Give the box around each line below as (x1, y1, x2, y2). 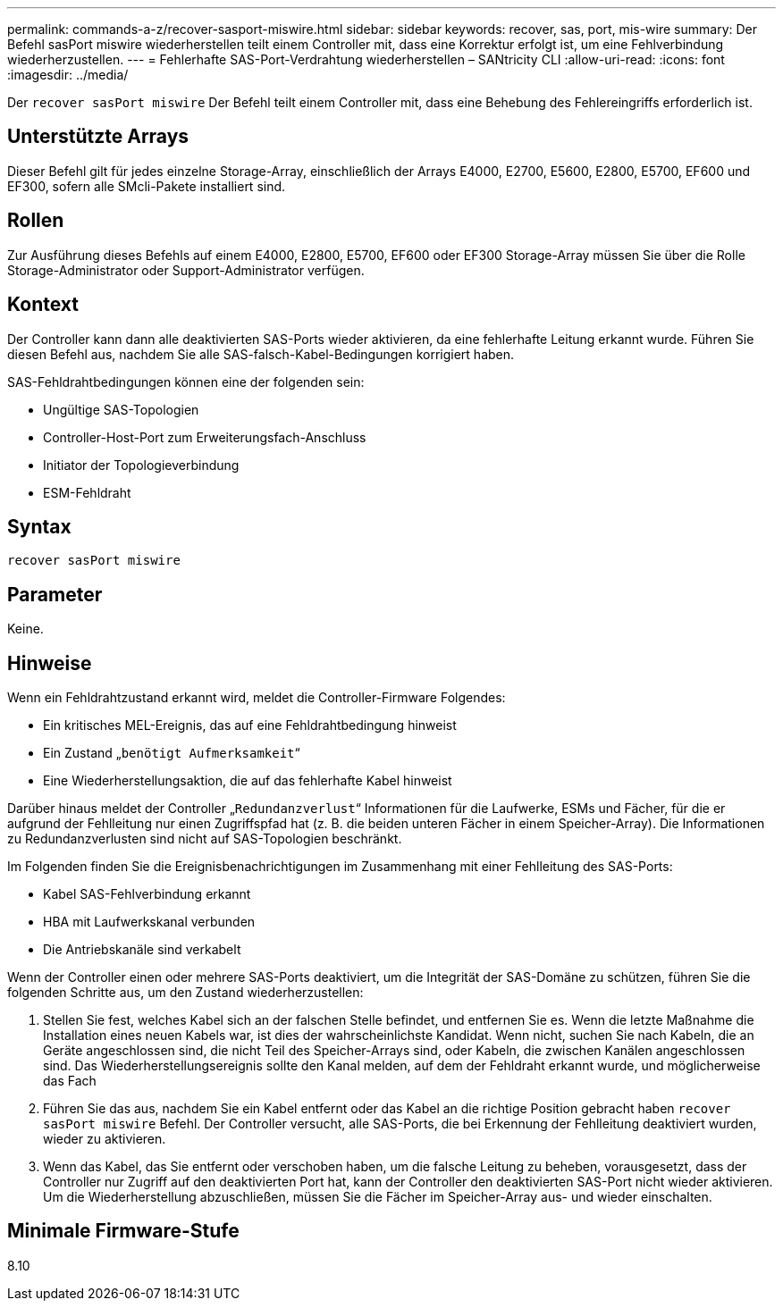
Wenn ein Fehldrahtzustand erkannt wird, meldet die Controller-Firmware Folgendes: (7, 690, 506, 706)
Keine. (7, 621, 44, 637)
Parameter (7, 583, 103, 606)
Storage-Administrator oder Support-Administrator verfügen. (7, 262, 365, 278)
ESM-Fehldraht (43, 484, 131, 500)
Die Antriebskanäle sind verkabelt (43, 942, 241, 958)
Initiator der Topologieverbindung (43, 457, 240, 473)
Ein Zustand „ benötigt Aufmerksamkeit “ (43, 745, 300, 761)
